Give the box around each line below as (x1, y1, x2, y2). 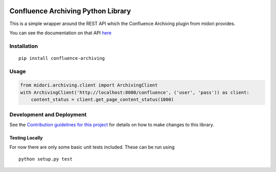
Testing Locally (9, 135, 43, 141)
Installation (9, 42, 38, 50)
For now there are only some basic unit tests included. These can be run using (9, 144, 175, 150)
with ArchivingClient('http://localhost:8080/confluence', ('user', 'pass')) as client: (20, 90, 250, 95)
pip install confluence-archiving (18, 55, 105, 61)
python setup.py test (18, 156, 73, 162)
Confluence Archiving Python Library (9, 7, 131, 15)
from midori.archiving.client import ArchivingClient (20, 82, 158, 88)
